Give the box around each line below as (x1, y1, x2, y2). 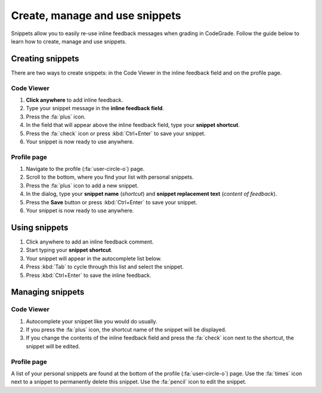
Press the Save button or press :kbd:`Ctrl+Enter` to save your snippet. (26, 198, 198, 205)
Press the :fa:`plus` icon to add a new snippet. (26, 182, 139, 189)
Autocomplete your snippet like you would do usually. (26, 317, 157, 325)
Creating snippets (11, 54, 79, 64)
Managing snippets (11, 287, 85, 297)
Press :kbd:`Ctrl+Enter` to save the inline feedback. (26, 272, 151, 279)
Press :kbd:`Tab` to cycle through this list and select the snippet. (26, 263, 184, 270)
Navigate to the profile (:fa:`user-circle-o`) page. (26, 166, 145, 173)
